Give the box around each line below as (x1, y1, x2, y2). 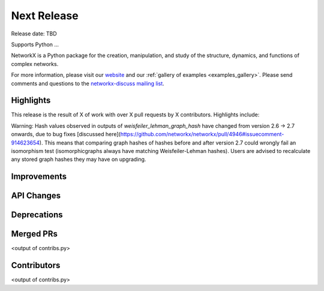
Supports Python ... (11, 41, 59, 48)
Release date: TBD (11, 30, 57, 37)
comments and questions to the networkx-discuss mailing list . (11, 80, 164, 87)
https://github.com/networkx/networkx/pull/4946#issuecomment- (120, 131, 284, 138)
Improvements (11, 172, 67, 182)
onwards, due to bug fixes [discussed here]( (11, 131, 121, 138)
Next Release (11, 9, 79, 22)
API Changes (11, 191, 61, 201)
